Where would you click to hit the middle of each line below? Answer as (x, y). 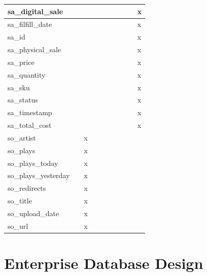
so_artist (22, 137)
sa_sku (19, 87)
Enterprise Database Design (104, 263)
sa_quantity (27, 74)
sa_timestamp (30, 112)
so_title (20, 201)
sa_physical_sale (34, 49)
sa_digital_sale (36, 11)
